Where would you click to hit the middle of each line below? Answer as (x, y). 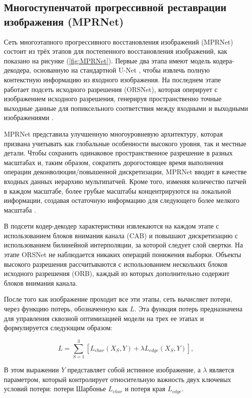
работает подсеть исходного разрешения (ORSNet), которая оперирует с (111, 89)
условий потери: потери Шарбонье (55, 389)
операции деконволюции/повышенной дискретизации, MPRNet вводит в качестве (125, 172)
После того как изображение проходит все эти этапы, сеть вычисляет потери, (118, 299)
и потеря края (145, 389)
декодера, (18, 70)
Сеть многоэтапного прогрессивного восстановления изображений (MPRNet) (118, 41)
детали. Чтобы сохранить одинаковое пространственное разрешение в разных (118, 153)
